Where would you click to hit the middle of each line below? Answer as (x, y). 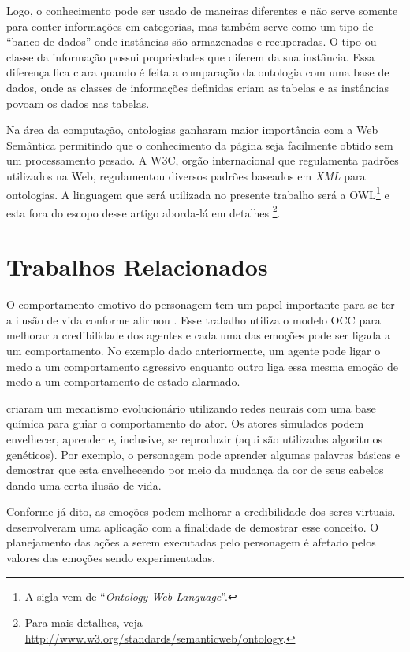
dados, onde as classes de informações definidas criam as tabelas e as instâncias (198, 87)
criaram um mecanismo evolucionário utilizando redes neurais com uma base (191, 408)
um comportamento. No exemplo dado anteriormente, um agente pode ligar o (194, 350)
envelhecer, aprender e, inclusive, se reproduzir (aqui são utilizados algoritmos (195, 438)
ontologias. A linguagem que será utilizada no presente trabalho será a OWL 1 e (198, 193)
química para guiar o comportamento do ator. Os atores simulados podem (185, 423)
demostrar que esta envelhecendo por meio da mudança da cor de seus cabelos (195, 470)
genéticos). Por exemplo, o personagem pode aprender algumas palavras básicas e (203, 454)
